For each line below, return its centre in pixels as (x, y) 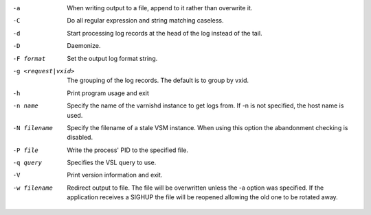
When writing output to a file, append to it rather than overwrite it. (160, 8)
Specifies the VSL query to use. (112, 163)
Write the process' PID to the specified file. (128, 150)
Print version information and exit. (115, 175)
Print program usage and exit (108, 93)
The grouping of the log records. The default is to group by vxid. (158, 80)
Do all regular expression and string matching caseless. (145, 21)
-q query (27, 163)
